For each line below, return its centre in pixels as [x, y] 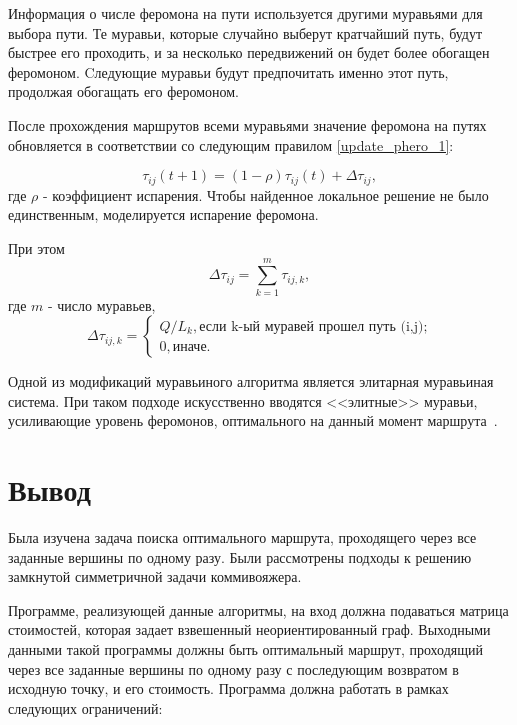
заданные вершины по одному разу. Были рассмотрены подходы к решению [240, 556]
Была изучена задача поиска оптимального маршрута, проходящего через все [242, 537]
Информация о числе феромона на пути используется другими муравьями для [245, 13]
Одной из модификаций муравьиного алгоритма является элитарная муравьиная [251, 381]
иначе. [191, 346]
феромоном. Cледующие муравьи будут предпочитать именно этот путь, [228, 71]
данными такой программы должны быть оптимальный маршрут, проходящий [245, 648]
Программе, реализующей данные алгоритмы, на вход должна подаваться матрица [258, 609]
